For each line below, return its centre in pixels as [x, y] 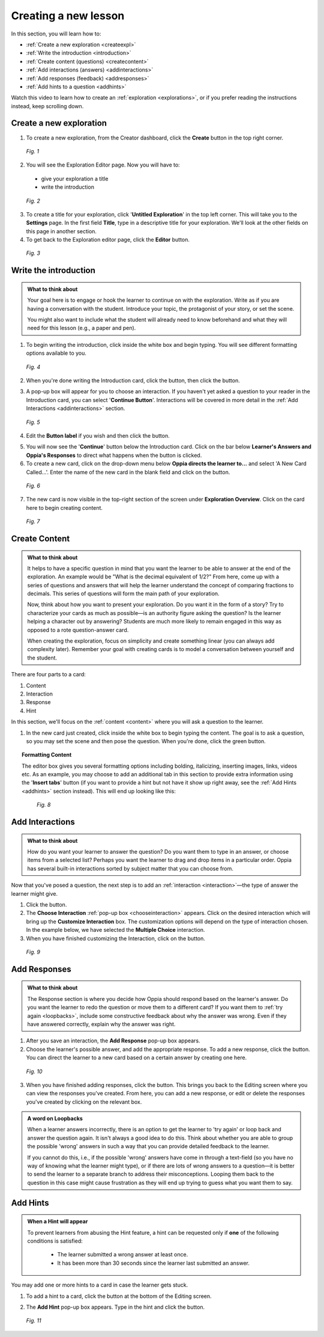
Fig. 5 [33, 422]
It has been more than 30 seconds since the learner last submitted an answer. [154, 1263]
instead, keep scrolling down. [47, 106]
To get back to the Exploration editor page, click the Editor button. [108, 240]
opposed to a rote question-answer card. [78, 630]
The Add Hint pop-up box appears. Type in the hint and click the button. [115, 1307]
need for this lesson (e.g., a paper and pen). [82, 328]
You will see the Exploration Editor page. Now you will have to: [103, 165]
